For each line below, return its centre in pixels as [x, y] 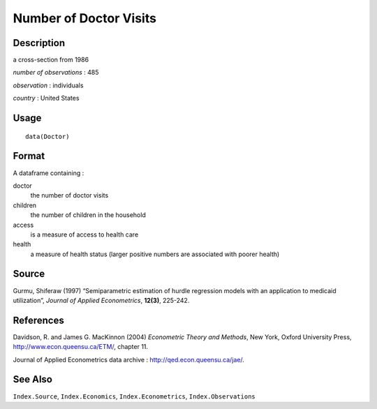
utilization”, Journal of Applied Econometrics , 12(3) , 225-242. [101, 300]
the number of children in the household [88, 215]
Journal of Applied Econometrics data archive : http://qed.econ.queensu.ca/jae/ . [128, 359]
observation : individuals [48, 85]
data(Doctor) [47, 136]
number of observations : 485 [56, 73]
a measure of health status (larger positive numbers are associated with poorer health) [155, 254]
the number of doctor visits [69, 195]
